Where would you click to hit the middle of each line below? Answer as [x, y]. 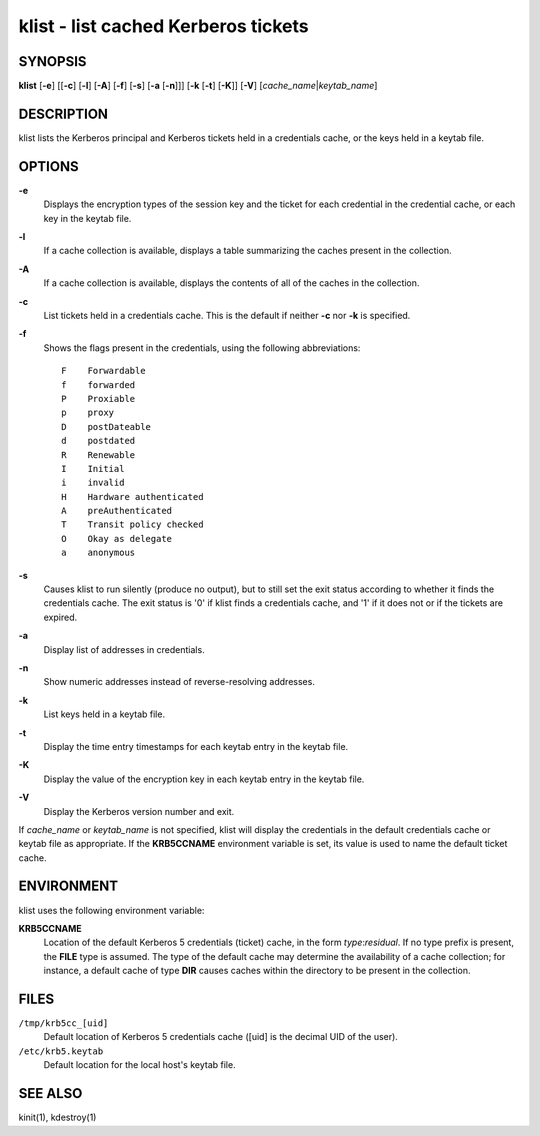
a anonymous [98, 553]
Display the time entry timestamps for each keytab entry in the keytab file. [196, 746]
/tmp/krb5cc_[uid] [63, 1023]
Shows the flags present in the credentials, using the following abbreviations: [202, 347]
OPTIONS [48, 166]
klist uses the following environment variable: [111, 910]
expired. [60, 617]
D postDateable [106, 426]
